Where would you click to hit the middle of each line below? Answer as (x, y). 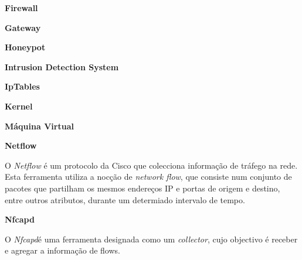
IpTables (22, 86)
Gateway (23, 27)
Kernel (19, 106)
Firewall (21, 8)
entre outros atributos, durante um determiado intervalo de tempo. (125, 199)
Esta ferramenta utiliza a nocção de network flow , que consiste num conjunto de (148, 177)
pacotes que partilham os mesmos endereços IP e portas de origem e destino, (142, 188)
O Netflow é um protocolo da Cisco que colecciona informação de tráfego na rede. (151, 165)
